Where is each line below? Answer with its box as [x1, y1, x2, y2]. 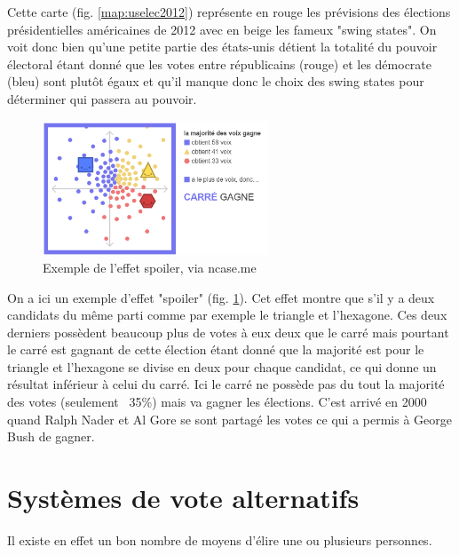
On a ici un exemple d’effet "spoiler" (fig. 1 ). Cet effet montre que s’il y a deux [7, 288, 435, 306]
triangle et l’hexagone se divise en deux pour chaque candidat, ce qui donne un [7, 357, 437, 376]
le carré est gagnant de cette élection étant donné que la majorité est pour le [7, 340, 424, 359]
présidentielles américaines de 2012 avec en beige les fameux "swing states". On [7, 20, 437, 38]
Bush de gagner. [7, 427, 95, 446]
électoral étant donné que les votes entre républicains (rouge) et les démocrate [7, 54, 432, 73]
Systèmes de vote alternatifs [7, 480, 360, 516]
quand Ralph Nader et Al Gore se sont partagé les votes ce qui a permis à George [7, 409, 453, 428]
